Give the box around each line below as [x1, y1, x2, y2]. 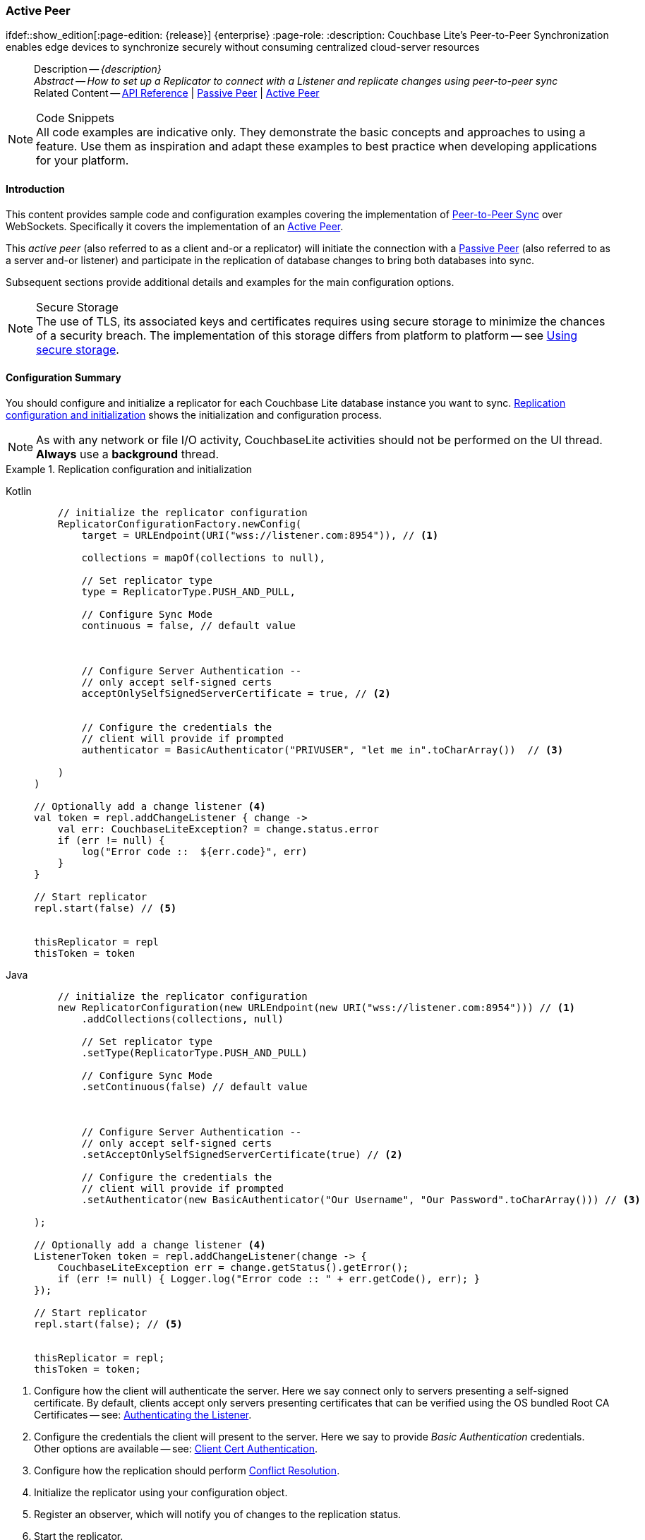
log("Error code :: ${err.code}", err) [81, 845, 308, 857]
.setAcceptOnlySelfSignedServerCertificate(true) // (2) [81, 1148, 403, 1160]
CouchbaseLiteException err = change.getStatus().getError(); [57, 1261, 409, 1273]
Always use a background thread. [36, 446, 219, 461]
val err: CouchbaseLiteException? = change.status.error [57, 823, 379, 835]
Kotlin [6, 484, 32, 497]
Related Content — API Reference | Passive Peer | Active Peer [34, 87, 320, 100]
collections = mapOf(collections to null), [81, 551, 326, 563]
